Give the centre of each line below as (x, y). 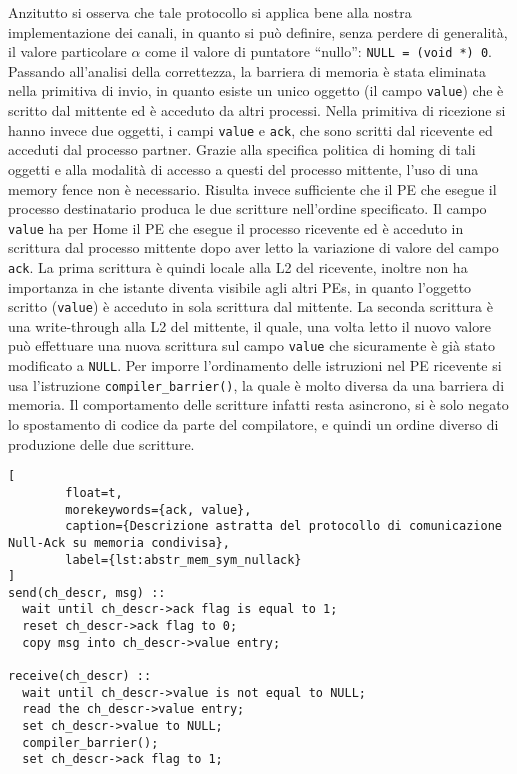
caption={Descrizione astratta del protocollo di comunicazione (283, 526)
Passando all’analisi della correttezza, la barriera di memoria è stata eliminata (247, 70)
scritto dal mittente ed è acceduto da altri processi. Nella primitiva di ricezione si (257, 110)
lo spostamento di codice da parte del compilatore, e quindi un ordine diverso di (253, 424)
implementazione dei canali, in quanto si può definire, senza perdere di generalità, (258, 31)
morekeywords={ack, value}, (158, 509)
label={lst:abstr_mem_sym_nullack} (183, 559)
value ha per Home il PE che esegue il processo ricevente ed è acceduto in (236, 227)
